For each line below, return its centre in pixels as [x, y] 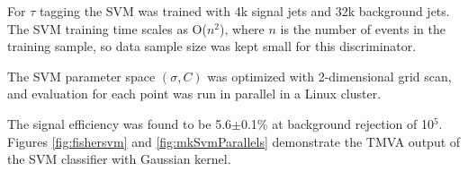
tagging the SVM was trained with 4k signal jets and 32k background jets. [244, 11]
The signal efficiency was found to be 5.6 [120, 123]
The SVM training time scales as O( [107, 28]
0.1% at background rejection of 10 [337, 123]
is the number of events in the [363, 28]
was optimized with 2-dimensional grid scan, [329, 76]
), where [242, 28]
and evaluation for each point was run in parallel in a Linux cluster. [194, 94]
